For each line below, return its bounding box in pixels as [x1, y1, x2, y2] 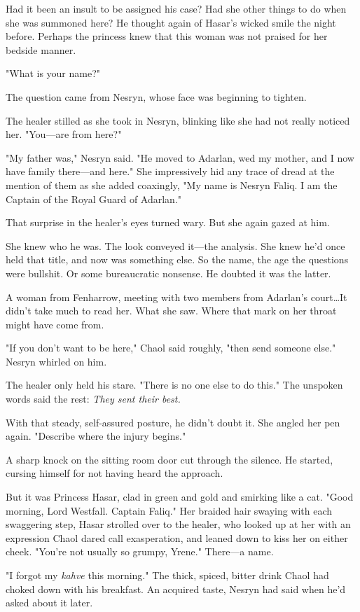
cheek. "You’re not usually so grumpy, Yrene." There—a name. [6, 544, 274, 559]
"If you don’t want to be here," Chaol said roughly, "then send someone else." [6, 340, 336, 355]
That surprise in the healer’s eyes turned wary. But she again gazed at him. [6, 215, 330, 230]
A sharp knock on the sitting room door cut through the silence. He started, [6, 452, 333, 466]
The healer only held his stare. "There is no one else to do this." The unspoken [6, 377, 343, 392]
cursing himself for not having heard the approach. [6, 466, 223, 480]
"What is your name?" [6, 66, 101, 81]
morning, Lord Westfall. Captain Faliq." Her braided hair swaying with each [6, 503, 333, 517]
